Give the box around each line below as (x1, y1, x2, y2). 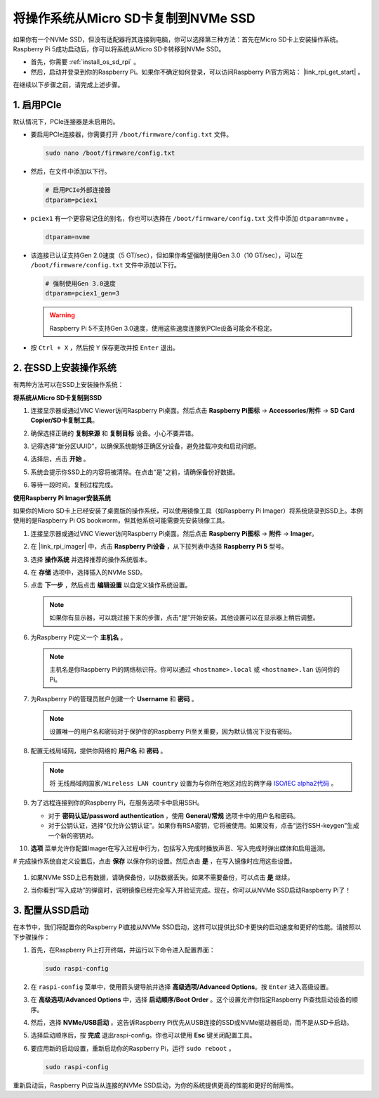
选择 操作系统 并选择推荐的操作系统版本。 (30, 555, 151, 563)
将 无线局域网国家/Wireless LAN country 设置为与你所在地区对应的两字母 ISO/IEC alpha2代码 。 (49, 779, 338, 788)
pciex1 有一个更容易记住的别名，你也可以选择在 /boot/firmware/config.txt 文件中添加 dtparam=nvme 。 (30, 214, 352, 222)
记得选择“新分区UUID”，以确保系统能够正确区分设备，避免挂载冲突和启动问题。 (30, 442, 261, 450)
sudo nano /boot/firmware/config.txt (45, 149, 175, 158)
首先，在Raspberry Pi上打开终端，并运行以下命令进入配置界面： (30, 945, 215, 954)
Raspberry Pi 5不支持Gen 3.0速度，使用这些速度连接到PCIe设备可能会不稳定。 (49, 324, 277, 332)
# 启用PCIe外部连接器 (45, 186, 112, 194)
